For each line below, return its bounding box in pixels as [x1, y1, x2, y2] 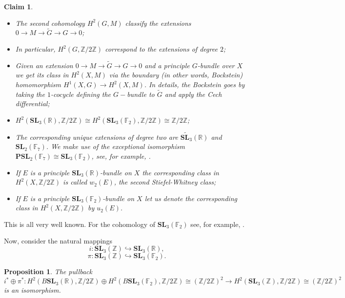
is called [63, 177, 87, 187]
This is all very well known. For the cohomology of [4, 219, 155, 229]
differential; [15, 98, 50, 109]
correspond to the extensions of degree [105, 44, 218, 54]
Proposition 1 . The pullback [4, 266, 92, 277]
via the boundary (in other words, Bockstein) [109, 70, 243, 80]
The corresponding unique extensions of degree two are [15, 131, 178, 142]
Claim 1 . [4, 1, 33, 11]
